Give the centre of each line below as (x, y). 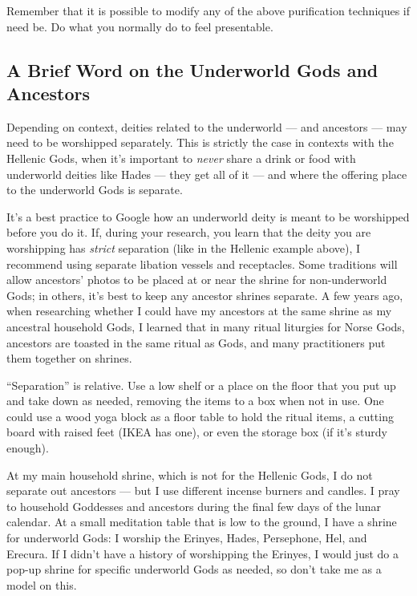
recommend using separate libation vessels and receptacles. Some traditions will (202, 264)
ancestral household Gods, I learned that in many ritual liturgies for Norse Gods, (206, 326)
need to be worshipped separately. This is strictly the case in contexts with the (200, 142)
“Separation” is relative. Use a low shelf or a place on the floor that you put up (201, 385)
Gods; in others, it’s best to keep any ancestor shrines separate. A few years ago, (205, 295)
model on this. (42, 584)
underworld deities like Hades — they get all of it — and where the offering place (207, 174)
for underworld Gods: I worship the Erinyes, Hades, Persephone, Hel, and (187, 538)
